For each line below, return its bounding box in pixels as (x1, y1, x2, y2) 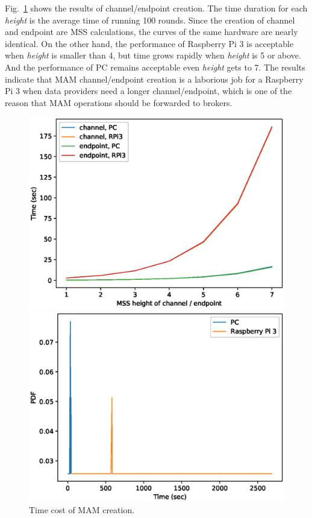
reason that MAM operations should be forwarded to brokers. (5, 96, 232, 109)
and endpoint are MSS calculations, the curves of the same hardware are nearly (5, 25, 298, 38)
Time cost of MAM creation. (29, 504, 135, 516)
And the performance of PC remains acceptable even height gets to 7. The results (5, 60, 305, 73)
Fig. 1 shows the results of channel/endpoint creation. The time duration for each (5, 2, 308, 14)
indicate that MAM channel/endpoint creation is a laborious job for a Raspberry (5, 72, 304, 85)
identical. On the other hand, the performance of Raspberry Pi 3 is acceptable (5, 37, 294, 49)
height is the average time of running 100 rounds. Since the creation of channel (5, 13, 295, 26)
